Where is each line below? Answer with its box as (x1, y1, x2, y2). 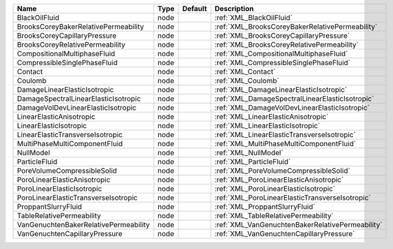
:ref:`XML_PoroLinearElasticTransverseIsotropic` (214, 193, 372, 202)
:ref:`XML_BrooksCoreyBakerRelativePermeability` (214, 22, 378, 31)
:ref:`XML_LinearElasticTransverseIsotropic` (214, 130, 356, 139)
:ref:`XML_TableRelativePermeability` (214, 211, 334, 220)
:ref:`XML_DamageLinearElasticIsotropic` (214, 85, 348, 94)
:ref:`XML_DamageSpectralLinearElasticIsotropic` (214, 94, 374, 103)
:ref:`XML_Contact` (214, 67, 276, 76)
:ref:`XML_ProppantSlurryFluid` (214, 202, 316, 211)
